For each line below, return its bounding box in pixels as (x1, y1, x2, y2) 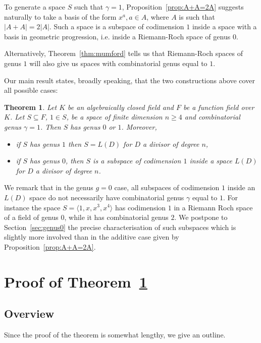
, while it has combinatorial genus (64, 212, 169, 222)
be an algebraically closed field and (68, 101, 174, 112)
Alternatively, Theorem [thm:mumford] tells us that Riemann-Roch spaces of (4, 48, 243, 59)
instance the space (4, 202, 61, 212)
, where (146, 11, 169, 22)
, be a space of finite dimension (66, 111, 163, 122)
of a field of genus (4, 212, 59, 222)
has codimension (115, 202, 166, 212)
